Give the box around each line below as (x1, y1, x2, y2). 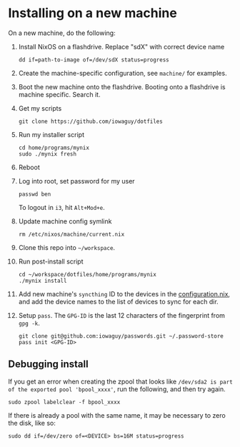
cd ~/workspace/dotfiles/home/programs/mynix (18, 271, 156, 278)
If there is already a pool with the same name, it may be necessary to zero (8, 411, 226, 419)
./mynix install (18, 277, 67, 284)
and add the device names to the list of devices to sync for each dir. (18, 297, 219, 306)
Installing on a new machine (8, 5, 177, 21)
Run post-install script (18, 257, 84, 266)
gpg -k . (18, 318, 40, 327)
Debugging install (8, 358, 89, 371)
